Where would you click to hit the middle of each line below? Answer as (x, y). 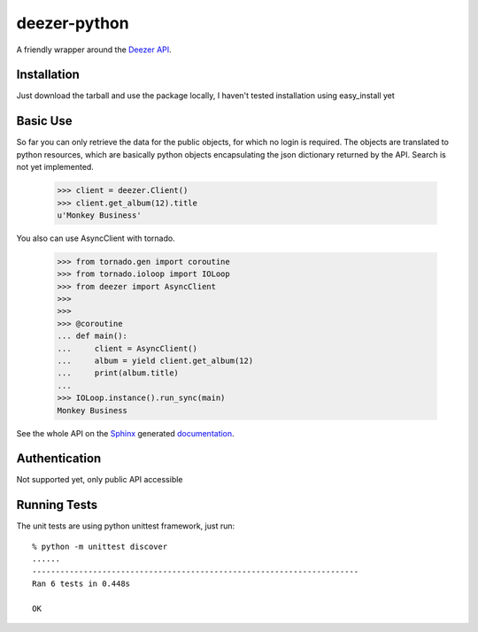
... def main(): (93, 336)
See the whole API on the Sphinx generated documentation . (125, 433)
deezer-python (73, 23)
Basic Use (44, 121)
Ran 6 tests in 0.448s (81, 583)
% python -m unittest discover (100, 546)
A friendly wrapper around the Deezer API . (94, 50)
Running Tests (57, 505)
